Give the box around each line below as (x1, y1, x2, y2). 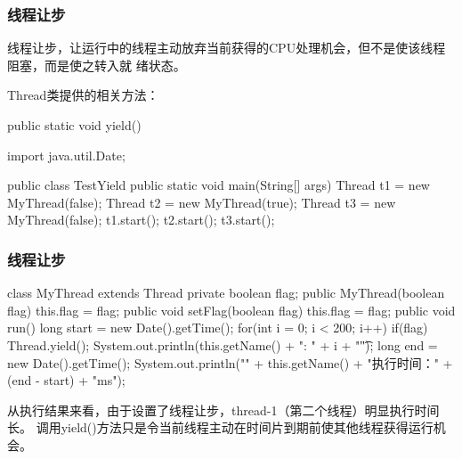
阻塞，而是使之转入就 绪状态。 (7, 55, 186, 74)
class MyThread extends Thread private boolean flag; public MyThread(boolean (7, 283, 445, 302)
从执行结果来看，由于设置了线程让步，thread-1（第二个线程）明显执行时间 (7, 400, 440, 419)
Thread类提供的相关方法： (7, 86, 159, 104)
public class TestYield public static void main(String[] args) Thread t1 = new (7, 176, 430, 194)
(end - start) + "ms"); (7, 371, 126, 389)
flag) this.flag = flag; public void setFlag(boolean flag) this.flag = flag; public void (7, 300, 456, 319)
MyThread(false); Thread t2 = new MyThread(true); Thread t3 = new (7, 193, 396, 211)
